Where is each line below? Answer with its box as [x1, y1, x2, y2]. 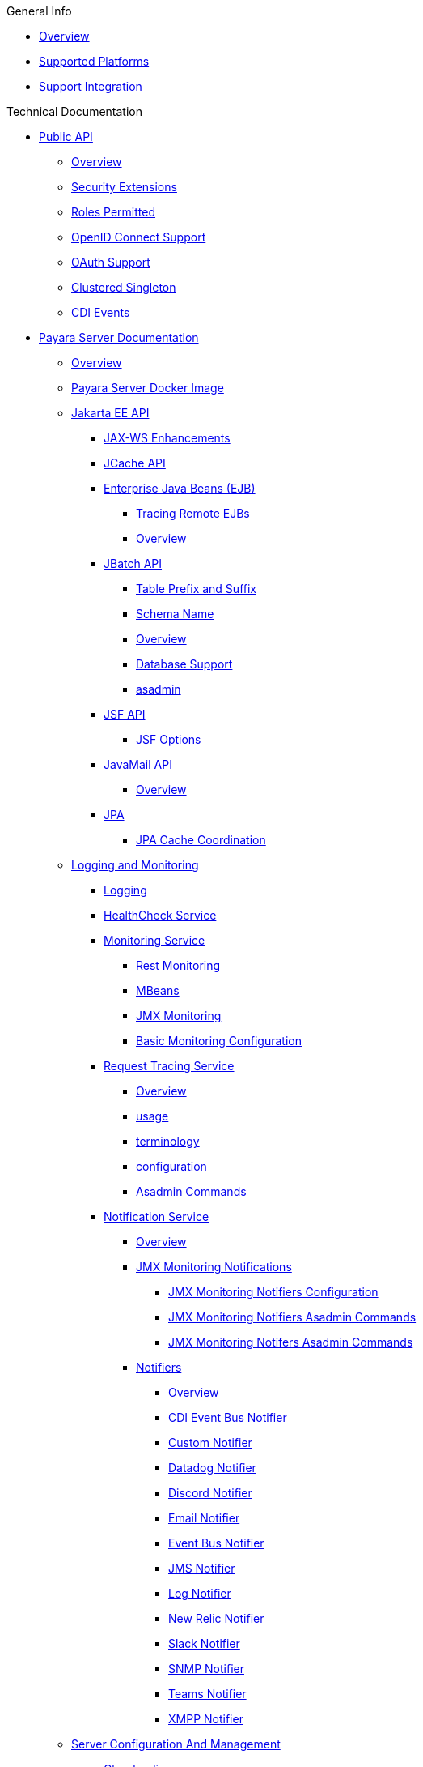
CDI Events [71, 305, 130, 319]
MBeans [136, 984, 180, 997]
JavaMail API [104, 758, 172, 771]
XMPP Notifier [168, 1712, 243, 1726]
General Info [6, 4, 72, 18]
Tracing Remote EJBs [136, 506, 250, 520]
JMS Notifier [168, 1561, 235, 1575]
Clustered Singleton [71, 280, 176, 294]
